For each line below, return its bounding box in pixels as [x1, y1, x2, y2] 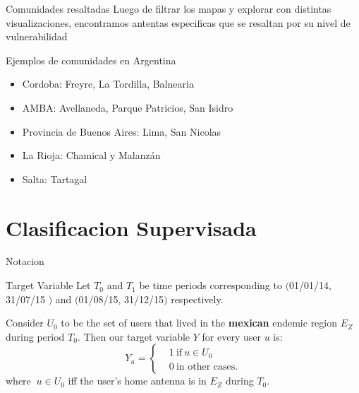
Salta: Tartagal [22, 171, 87, 186]
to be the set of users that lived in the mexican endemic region [61, 315, 338, 330]
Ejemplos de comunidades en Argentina [6, 52, 176, 67]
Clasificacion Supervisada [6, 213, 257, 242]
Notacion [6, 254, 44, 269]
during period [6, 329, 65, 344]
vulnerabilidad [6, 29, 68, 44]
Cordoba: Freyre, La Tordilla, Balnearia [22, 76, 194, 91]
